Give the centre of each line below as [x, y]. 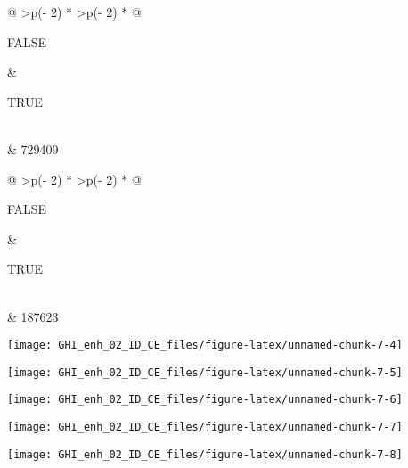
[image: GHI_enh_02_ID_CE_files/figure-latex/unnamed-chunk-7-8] [205, 454]
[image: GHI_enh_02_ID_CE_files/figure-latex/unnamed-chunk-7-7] [205, 427]
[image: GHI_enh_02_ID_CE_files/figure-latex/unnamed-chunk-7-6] [205, 400]
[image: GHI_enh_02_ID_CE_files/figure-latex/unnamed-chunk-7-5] [205, 372]
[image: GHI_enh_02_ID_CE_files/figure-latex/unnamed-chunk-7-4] [205, 345]
